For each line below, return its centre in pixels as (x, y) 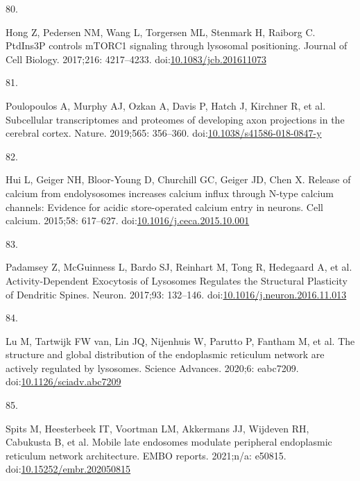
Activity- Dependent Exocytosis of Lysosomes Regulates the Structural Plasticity (177, 280)
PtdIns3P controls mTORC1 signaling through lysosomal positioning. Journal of (177, 45)
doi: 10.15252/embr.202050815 (68, 469)
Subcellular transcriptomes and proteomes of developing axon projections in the (175, 119)
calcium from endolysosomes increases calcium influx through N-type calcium (170, 193)
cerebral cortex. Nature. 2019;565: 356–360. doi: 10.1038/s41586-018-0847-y (164, 133)
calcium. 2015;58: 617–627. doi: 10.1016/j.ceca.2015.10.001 (128, 220)
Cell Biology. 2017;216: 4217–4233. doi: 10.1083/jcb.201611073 (136, 59)
